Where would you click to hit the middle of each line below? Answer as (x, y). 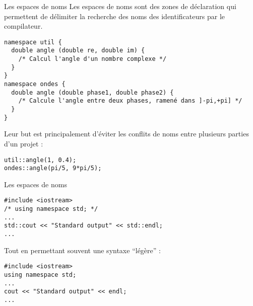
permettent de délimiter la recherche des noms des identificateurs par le (114, 16)
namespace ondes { (35, 84)
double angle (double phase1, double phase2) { (92, 92)
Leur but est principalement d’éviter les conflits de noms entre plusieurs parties (126, 134)
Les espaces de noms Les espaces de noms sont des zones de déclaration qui (120, 6)
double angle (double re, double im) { (78, 51)
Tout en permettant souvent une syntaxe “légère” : (82, 250)
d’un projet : (24, 143)
